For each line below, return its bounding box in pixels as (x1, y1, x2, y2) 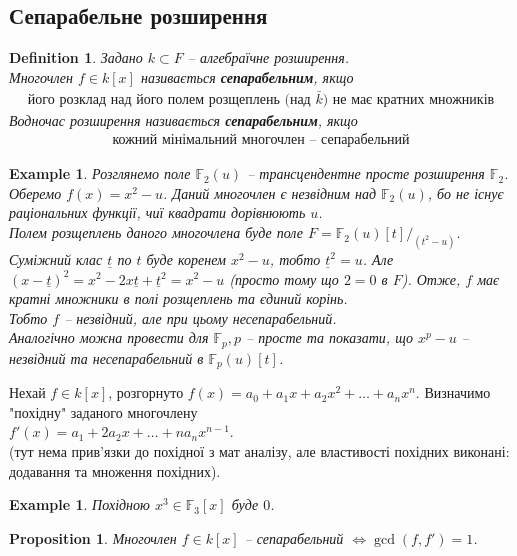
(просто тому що (229, 268, 339, 289)
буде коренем (146, 248, 226, 269)
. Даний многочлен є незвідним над (163, 182, 377, 203)
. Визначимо (415, 382, 491, 403)
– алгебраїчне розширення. (187, 47, 350, 68)
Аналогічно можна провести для (9, 327, 209, 348)
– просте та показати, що (246, 327, 413, 348)
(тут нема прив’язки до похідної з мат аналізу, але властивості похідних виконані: (9, 440, 510, 461)
